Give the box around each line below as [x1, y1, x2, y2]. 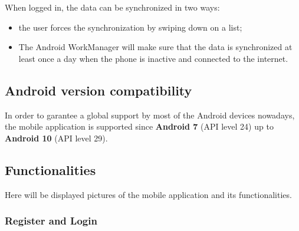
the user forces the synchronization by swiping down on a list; [18, 21, 242, 33]
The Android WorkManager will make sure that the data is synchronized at [18, 41, 293, 53]
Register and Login [5, 213, 97, 228]
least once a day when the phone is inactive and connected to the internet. [18, 52, 288, 64]
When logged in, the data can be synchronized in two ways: [5, 1, 220, 13]
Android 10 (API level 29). [5, 131, 108, 144]
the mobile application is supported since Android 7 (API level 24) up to [5, 120, 274, 133]
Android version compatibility [5, 81, 192, 99]
